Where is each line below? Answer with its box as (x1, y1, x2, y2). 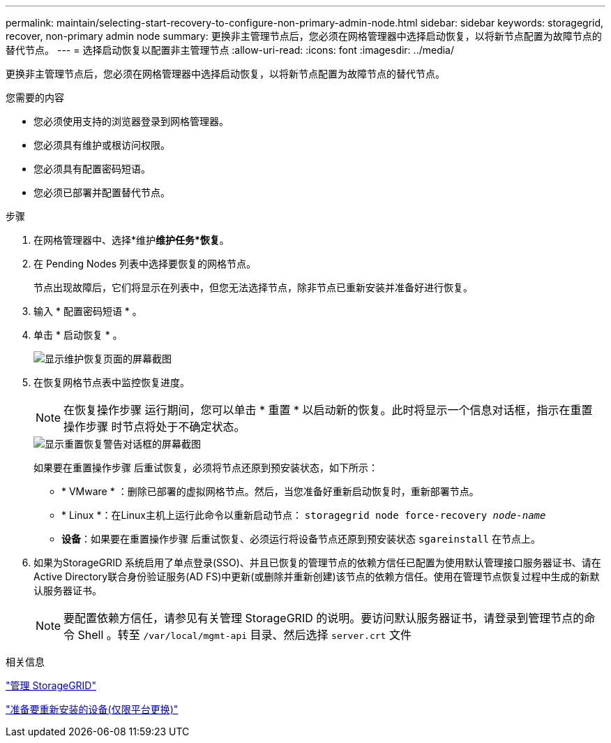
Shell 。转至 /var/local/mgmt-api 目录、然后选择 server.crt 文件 (77, 628, 412, 642)
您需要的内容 (6, 91, 64, 103)
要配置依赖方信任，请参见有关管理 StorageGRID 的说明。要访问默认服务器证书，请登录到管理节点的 (63, 611, 584, 625)
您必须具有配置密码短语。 (33, 163, 151, 175)
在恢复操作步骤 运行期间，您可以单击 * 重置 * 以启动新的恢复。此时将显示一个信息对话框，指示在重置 (63, 403, 593, 417)
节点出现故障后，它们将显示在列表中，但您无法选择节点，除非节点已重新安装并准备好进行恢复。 (33, 281, 473, 293)
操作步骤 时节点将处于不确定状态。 (63, 420, 246, 434)
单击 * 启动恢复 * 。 (33, 329, 123, 341)
